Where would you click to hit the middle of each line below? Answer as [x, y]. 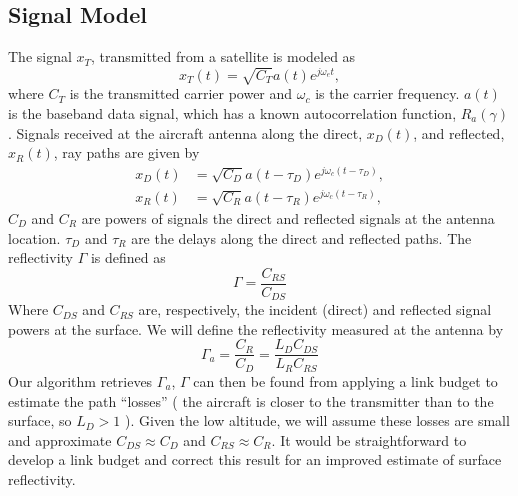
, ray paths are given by [126, 152]
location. [34, 237]
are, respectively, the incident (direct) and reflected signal [315, 309]
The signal [40, 56]
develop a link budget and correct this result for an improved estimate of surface [255, 459]
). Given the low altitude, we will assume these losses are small [317, 420]
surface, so [40, 420]
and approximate [60, 439]
